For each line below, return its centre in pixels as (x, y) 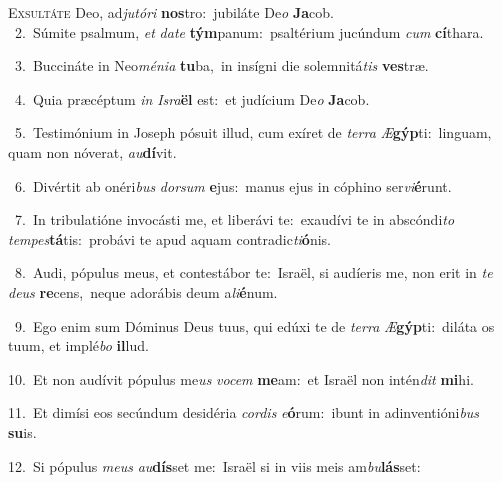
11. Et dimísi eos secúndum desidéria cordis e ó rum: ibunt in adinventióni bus (244, 412)
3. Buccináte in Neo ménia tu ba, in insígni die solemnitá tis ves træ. (221, 65)
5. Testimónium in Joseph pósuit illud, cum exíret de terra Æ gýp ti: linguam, (253, 132)
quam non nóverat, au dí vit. (92, 151)
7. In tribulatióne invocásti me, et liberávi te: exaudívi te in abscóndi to (234, 219)
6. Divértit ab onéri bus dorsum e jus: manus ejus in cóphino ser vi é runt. (233, 185)
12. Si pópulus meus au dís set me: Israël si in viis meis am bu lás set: (214, 465)
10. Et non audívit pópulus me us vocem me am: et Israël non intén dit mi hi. (241, 378)
